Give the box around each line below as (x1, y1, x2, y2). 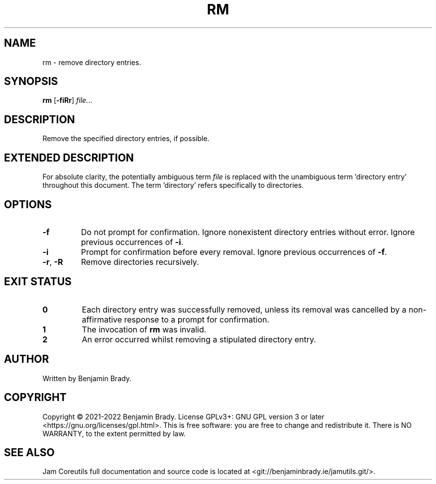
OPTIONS (4, 198, 52, 211)
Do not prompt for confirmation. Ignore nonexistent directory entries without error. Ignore (81, 227, 415, 237)
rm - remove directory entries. (42, 58, 141, 67)
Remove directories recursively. (81, 256, 199, 267)
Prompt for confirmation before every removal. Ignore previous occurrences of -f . (81, 246, 387, 257)
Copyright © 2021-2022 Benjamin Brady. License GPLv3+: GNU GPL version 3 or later (42, 412, 325, 421)
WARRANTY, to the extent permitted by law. (42, 429, 186, 438)
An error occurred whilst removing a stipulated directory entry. (82, 334, 316, 344)
